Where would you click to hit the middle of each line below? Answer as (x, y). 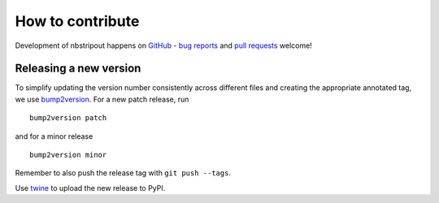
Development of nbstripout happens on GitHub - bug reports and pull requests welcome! (163, 45)
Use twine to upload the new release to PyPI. (90, 188)
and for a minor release (54, 136)
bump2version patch (68, 118)
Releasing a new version (78, 69)
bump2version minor (68, 155)
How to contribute (77, 21)
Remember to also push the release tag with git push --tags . (123, 173)
